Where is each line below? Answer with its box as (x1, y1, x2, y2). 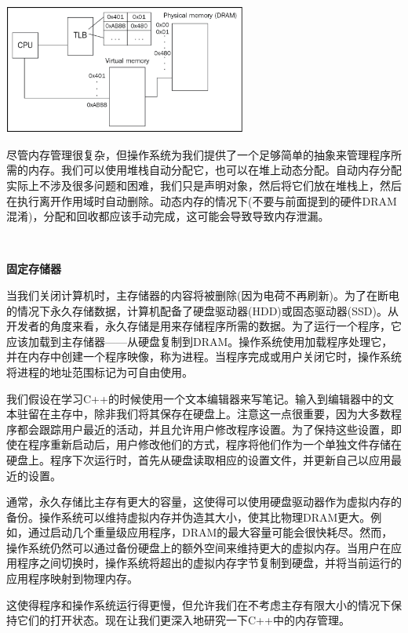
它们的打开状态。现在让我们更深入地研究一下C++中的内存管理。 (16, 612, 350, 628)
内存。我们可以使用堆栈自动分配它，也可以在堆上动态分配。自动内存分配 (27, 162, 402, 178)
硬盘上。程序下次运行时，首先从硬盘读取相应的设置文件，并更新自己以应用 (6, 451, 391, 467)
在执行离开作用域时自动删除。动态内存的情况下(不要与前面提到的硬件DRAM (6, 192, 397, 209)
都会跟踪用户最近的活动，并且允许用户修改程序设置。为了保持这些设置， (16, 420, 391, 437)
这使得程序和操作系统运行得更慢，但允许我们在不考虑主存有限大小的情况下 (6, 596, 391, 613)
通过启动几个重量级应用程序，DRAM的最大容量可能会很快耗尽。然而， (27, 524, 393, 540)
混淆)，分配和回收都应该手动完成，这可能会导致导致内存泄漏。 (6, 208, 330, 224)
